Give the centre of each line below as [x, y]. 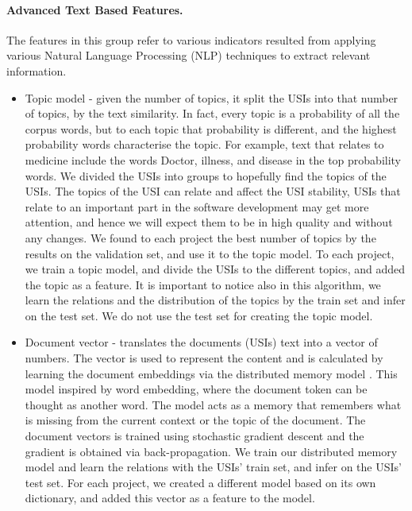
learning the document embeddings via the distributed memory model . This [211, 373]
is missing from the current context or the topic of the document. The [195, 420]
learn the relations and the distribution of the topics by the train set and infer [215, 300]
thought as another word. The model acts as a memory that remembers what [213, 404]
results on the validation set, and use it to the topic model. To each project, [210, 253]
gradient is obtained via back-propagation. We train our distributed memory [211, 451]
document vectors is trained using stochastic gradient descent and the [194, 436]
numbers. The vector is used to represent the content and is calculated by [204, 358]
